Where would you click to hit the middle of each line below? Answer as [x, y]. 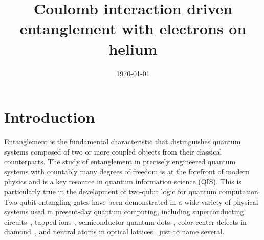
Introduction [50, 117]
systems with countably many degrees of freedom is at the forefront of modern [127, 171]
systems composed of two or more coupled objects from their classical [113, 151]
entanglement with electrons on [133, 28]
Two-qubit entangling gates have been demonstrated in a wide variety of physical [131, 201]
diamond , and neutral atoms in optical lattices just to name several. [114, 232]
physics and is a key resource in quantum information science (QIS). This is [123, 181]
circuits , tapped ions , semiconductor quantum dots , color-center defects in [125, 221]
